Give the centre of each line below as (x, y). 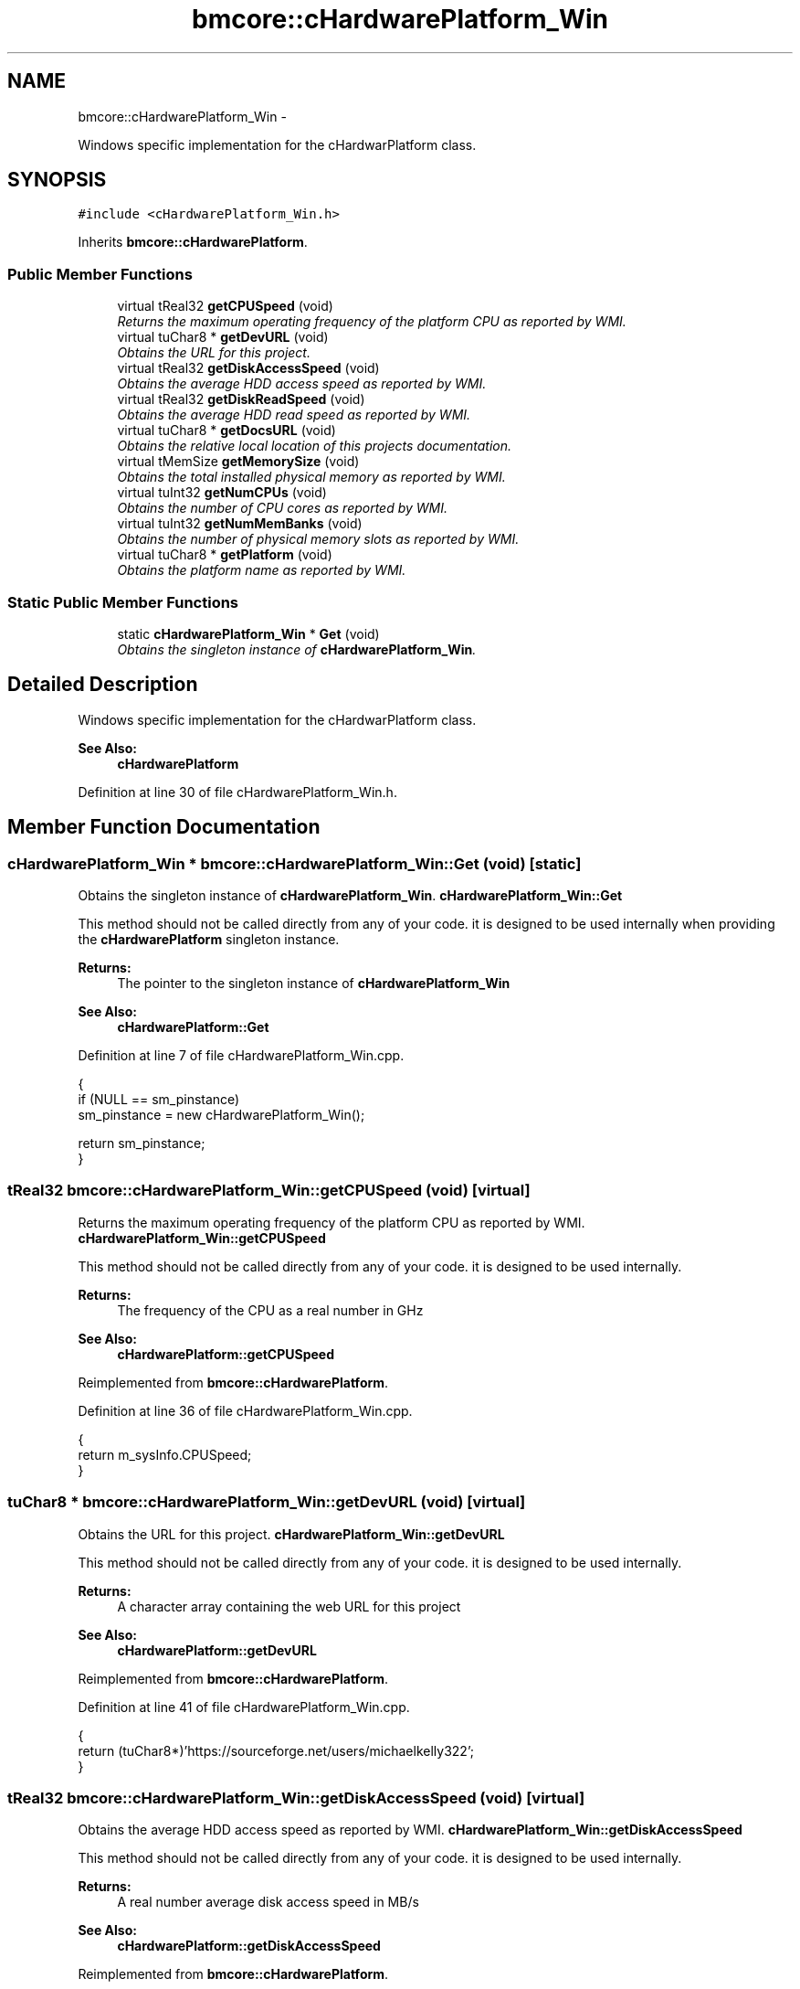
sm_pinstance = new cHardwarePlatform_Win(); (221, 1115)
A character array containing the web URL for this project (289, 1606)
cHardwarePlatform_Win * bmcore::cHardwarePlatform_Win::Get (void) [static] (295, 863)
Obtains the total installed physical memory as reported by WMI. (311, 477)
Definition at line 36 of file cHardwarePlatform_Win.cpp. (245, 1410)
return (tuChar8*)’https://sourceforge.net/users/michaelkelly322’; (276, 1750)
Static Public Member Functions (123, 602)
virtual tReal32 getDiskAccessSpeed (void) (248, 368)
